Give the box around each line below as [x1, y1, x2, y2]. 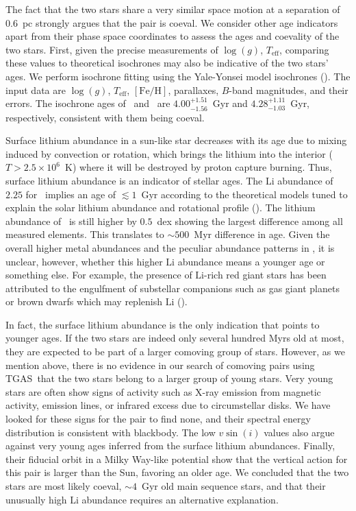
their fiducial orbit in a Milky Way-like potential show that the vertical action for [5, 451, 348, 466]
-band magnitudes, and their [229, 82, 348, 97]
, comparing [279, 42, 329, 56]
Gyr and [212, 96, 248, 110]
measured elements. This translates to [5, 227, 164, 241]
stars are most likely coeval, [5, 479, 122, 493]
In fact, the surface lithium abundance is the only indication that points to [5, 317, 320, 331]
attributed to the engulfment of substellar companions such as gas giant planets [5, 281, 340, 295]
